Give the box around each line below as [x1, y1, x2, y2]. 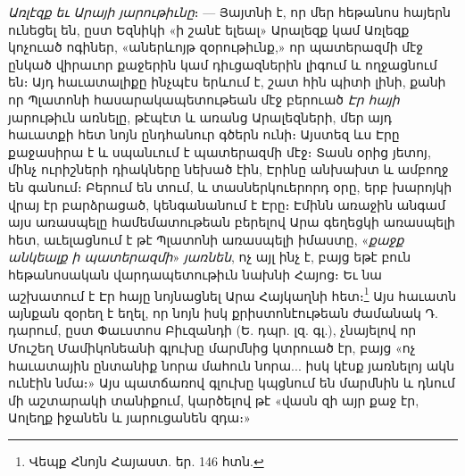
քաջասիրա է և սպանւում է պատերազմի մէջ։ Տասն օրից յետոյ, [8, 142, 431, 161]
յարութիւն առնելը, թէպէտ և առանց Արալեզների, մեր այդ [8, 107, 393, 126]
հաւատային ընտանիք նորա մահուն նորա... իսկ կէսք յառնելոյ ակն [8, 355, 455, 374]
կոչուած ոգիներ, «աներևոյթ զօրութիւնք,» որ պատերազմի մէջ [8, 38, 424, 56]
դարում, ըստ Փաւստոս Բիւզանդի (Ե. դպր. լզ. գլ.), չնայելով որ [8, 321, 417, 339]
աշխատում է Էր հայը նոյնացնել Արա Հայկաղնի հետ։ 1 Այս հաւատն [8, 283, 457, 305]
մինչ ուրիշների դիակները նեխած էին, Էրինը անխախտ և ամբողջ [8, 160, 449, 179]
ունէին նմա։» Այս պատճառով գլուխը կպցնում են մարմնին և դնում [8, 373, 455, 392]
